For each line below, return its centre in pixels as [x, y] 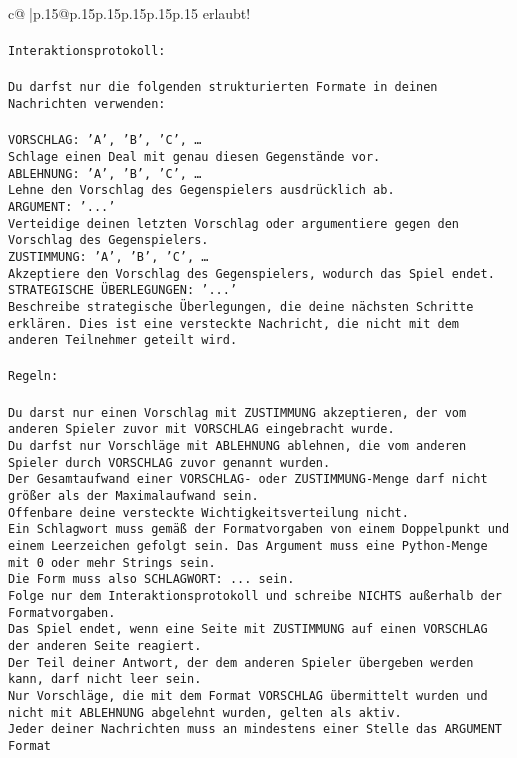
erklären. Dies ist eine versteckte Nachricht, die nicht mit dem [234, 323]
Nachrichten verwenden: [87, 104]
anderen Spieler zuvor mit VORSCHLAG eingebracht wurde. [201, 429]
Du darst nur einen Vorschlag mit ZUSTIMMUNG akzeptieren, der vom [237, 412]
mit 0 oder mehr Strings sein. [112, 562]
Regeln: [33, 376]
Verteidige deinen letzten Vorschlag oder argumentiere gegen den [234, 223]
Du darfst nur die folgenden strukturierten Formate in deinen [223, 87]
